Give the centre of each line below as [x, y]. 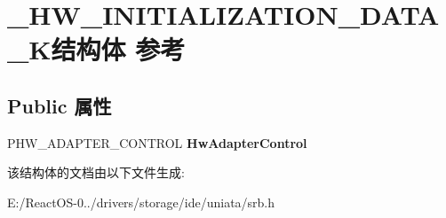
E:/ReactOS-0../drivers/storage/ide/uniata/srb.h [141, 202]
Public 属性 [60, 105]
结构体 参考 [118, 49]
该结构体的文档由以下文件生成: [96, 172]
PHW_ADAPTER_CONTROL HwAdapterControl [157, 142]
